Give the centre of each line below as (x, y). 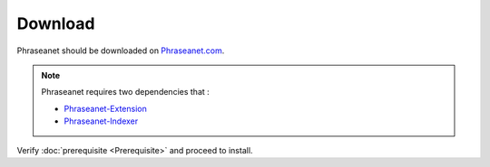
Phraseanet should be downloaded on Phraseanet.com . (121, 51)
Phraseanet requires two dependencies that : (126, 92)
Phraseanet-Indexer (101, 121)
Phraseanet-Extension (105, 108)
